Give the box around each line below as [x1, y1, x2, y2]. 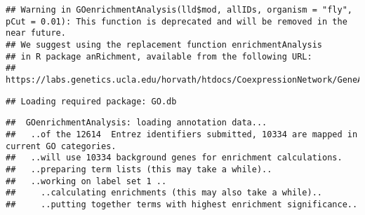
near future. [6, 28, 66, 39]
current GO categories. [6, 141, 117, 151]
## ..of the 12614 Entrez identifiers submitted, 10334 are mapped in [6, 129, 358, 139]
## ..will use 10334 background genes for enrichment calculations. [6, 153, 343, 163]
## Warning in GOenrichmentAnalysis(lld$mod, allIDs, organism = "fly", [6, 5, 352, 15]
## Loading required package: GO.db [6, 96, 177, 106]
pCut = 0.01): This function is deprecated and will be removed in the [6, 16, 347, 27]
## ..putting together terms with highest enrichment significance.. [6, 199, 358, 209]
